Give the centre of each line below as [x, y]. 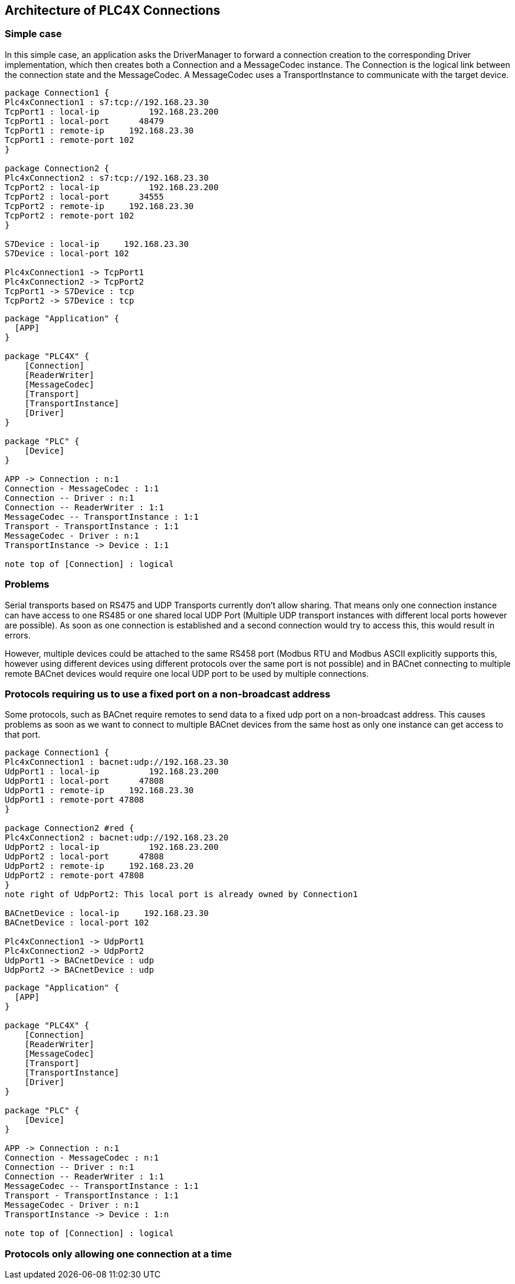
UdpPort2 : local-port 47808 [84, 857]
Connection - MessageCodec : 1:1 [82, 488]
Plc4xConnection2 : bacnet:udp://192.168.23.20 [117, 838]
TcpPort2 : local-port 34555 [84, 196]
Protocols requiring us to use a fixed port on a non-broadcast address [168, 694]
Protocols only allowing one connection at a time [118, 1254]
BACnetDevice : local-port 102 [77, 923]
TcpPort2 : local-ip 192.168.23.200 [112, 187]
